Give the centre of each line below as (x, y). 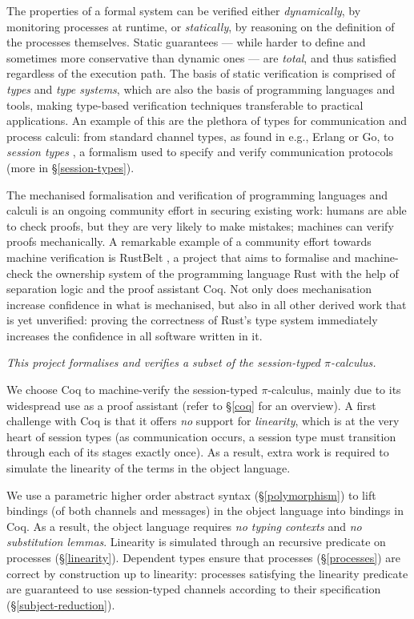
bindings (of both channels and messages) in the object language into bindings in (205, 510)
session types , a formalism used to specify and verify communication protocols (200, 152)
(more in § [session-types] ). (70, 167)
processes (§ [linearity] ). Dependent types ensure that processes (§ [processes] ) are (203, 557)
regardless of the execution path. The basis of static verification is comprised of (201, 73)
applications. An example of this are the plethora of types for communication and (207, 121)
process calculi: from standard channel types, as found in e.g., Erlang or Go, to (200, 136)
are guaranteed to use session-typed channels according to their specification (194, 589)
